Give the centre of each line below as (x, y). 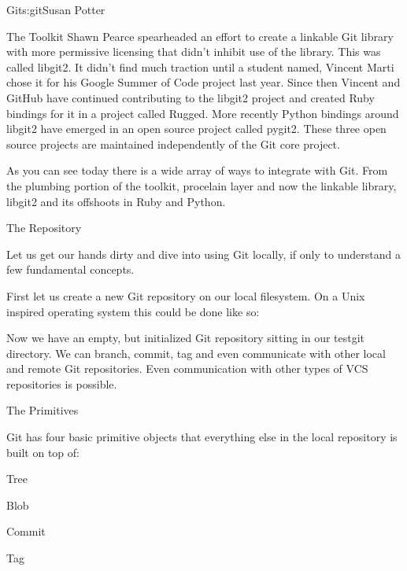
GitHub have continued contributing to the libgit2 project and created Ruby (191, 97)
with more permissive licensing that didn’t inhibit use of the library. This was (194, 52)
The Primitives (43, 410)
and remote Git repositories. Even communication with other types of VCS (187, 368)
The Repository (44, 228)
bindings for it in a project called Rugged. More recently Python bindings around (203, 113)
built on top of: (43, 452)
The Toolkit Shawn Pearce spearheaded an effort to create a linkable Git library (200, 36)
